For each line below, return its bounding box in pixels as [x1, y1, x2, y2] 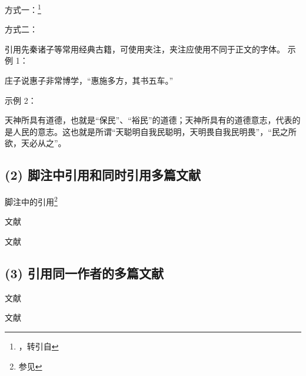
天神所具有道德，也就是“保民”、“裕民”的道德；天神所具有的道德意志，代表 [5, 114, 292, 126]
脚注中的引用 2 [5, 194, 58, 207]
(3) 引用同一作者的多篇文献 [5, 264, 164, 282]
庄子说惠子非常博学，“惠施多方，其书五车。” [5, 74, 174, 87]
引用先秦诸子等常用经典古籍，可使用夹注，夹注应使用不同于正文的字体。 [5, 42, 285, 55]
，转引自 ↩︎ [18, 340, 59, 352]
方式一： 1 [5, 2, 41, 15]
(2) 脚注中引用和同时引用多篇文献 [5, 166, 201, 184]
